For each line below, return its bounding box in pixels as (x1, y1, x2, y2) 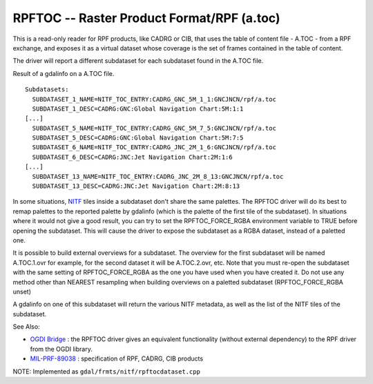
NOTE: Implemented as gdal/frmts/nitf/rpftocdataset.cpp (12, 367, 200, 376)
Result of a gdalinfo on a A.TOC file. (12, 69, 115, 77)
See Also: (12, 323, 41, 331)
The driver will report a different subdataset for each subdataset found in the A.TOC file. (12, 57, 264, 65)
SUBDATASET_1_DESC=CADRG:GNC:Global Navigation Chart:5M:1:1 (32, 104, 244, 113)
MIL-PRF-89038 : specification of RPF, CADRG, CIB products (30, 354, 204, 363)
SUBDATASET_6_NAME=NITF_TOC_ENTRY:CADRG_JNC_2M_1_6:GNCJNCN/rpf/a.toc (32, 144, 276, 151)
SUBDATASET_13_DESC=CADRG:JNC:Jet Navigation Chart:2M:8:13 (32, 182, 240, 190)
